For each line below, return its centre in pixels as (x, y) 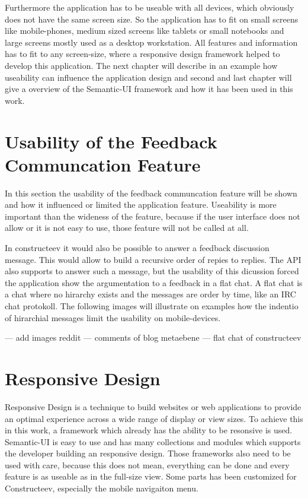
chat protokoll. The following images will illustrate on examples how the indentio (152, 306)
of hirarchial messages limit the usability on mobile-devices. (113, 317)
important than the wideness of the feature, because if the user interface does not (153, 216)
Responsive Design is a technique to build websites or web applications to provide (153, 406)
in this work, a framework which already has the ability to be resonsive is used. (149, 430)
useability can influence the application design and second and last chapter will (148, 77)
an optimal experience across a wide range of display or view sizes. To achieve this (154, 418)
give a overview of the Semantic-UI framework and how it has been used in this (149, 89)
